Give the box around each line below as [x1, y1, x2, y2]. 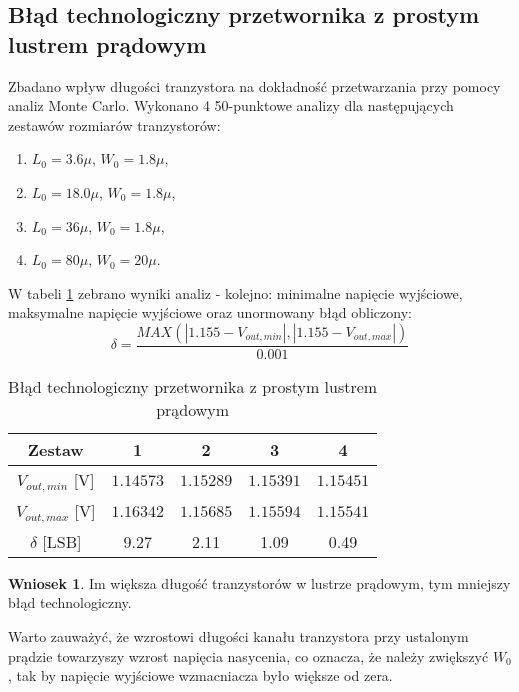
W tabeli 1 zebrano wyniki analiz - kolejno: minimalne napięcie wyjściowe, [8, 282, 463, 303]
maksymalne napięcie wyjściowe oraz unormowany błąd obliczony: [8, 302, 412, 323]
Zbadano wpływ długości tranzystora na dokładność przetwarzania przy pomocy [8, 75, 501, 96]
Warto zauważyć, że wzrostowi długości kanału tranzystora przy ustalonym [8, 626, 469, 647]
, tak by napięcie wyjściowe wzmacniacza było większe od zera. [8, 665, 393, 686]
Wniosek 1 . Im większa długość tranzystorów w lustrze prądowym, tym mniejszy [8, 572, 511, 593]
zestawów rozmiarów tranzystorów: [8, 114, 221, 135]
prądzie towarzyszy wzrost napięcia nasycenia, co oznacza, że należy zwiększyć [8, 645, 489, 666]
